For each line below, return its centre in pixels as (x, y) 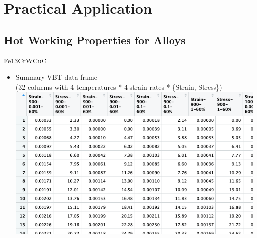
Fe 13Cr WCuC (25, 60)
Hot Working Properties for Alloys (95, 39)
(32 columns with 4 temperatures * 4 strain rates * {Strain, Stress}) (119, 87)
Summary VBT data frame (56, 77)
